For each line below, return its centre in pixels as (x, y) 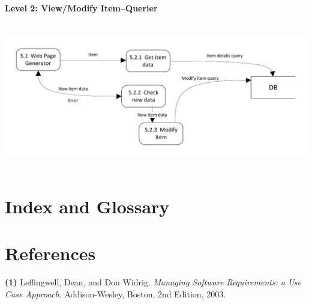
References (50, 253)
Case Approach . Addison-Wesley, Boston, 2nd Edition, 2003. (115, 293)
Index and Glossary (87, 206)
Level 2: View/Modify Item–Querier (81, 8)
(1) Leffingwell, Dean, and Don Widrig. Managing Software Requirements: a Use (153, 281)
